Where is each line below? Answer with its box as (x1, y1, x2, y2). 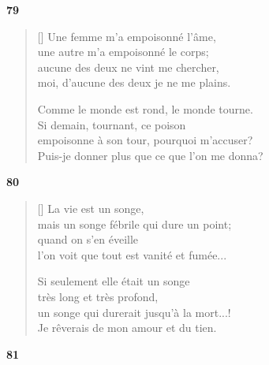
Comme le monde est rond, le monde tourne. (37, 100, 253, 117)
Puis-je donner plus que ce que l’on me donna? (37, 147, 263, 163)
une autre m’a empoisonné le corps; (37, 43, 209, 60)
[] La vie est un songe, (37, 199, 144, 216)
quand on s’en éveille (37, 231, 139, 248)
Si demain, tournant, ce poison (37, 116, 186, 132)
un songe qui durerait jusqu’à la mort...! (37, 304, 231, 320)
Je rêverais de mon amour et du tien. (37, 319, 217, 336)
